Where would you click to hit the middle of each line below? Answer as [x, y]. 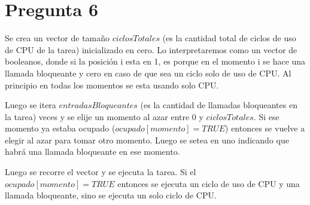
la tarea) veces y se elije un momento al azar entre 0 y [104, 116]
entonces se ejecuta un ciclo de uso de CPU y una [209, 183]
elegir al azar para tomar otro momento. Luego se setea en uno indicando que [147, 140]
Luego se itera [31, 105]
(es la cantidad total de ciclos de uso [229, 38]
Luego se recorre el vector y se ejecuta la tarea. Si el [101, 172]
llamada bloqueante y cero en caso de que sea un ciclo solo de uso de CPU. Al [148, 73]
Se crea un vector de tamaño [57, 38]
